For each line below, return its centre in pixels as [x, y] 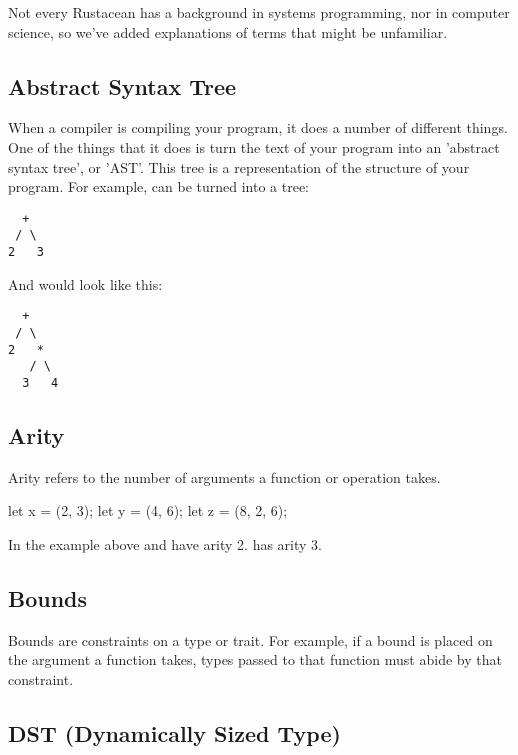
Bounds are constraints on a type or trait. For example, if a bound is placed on [250, 639]
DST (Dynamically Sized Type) [174, 732]
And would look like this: [85, 283]
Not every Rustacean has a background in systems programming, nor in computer [259, 12]
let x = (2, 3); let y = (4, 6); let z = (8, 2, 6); [148, 510]
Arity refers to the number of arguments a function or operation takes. [224, 476]
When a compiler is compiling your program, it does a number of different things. [258, 127]
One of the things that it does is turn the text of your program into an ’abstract [254, 146]
